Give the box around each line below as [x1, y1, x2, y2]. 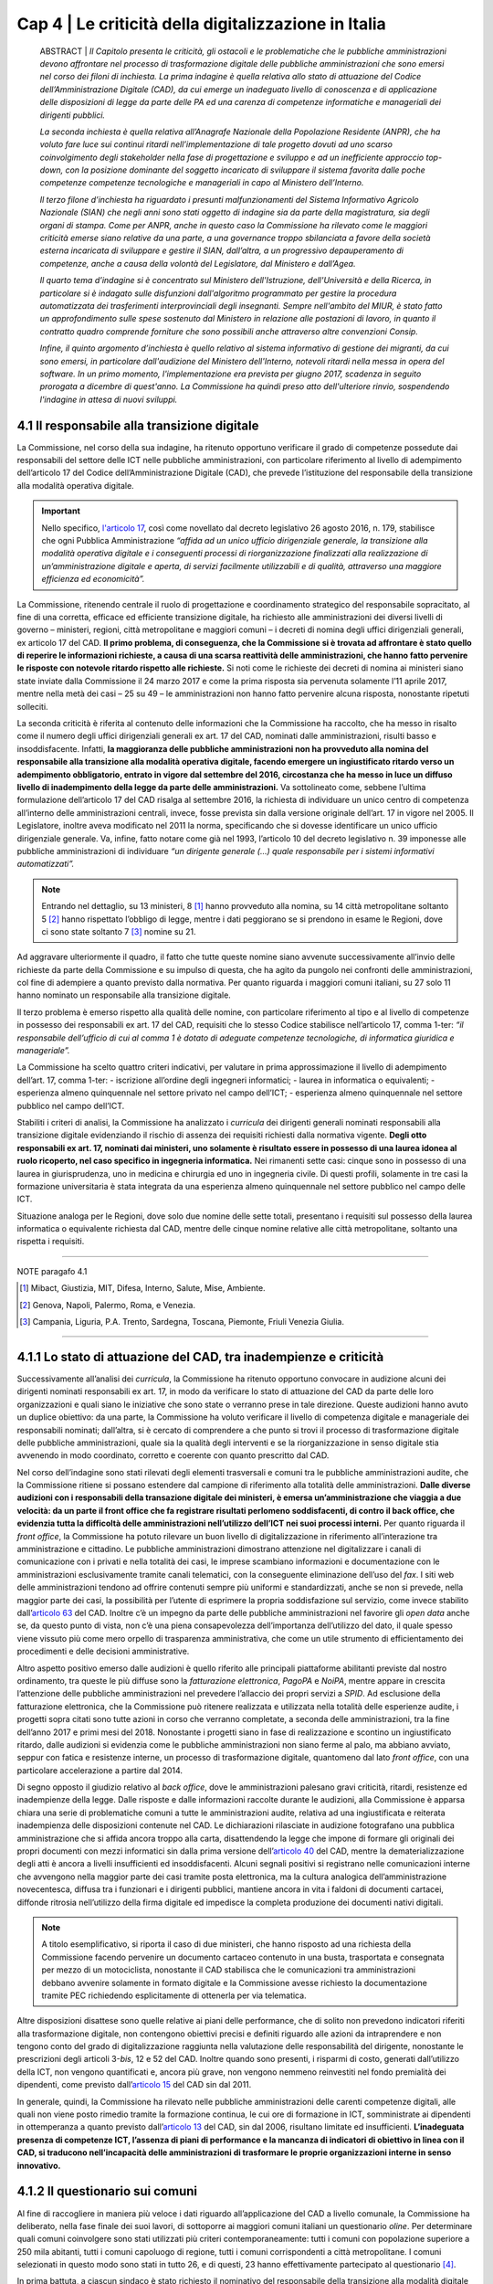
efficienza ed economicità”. [41, 574, 145, 585]
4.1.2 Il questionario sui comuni [16, 2184, 198, 2199]
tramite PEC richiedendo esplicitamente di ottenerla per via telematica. [41, 1990, 307, 2001]
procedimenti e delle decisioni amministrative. [16, 1645, 190, 1657]
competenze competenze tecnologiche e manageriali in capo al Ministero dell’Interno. [39, 177, 364, 188]
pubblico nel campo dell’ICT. [16, 1100, 125, 1111]
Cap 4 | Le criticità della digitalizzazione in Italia [16, 14, 387, 34]
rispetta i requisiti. [16, 1236, 85, 1247]
